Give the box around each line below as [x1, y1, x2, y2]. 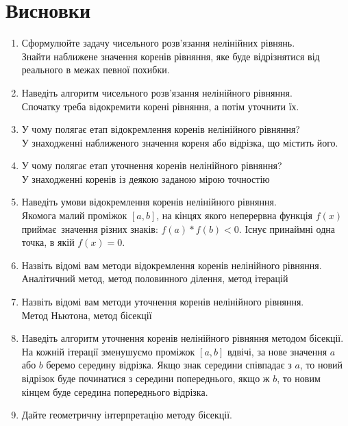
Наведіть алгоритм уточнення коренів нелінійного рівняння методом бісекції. [21, 331, 344, 345]
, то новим [277, 371, 321, 385]
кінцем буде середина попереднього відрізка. [21, 384, 208, 399]
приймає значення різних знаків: [21, 221, 158, 236]
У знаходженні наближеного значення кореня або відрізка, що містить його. [21, 135, 338, 149]
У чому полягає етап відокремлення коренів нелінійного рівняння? [21, 122, 300, 136]
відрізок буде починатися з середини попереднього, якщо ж [21, 371, 270, 385]
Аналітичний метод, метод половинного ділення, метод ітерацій [21, 271, 288, 286]
